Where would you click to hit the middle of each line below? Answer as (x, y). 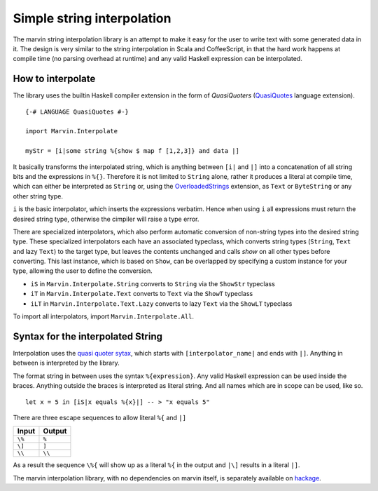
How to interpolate (54, 79)
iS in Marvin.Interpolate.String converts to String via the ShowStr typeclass (153, 283)
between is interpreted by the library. (66, 363)
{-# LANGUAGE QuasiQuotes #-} (77, 112)
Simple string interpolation (92, 18)
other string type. (38, 196)
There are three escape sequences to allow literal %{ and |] (100, 417)
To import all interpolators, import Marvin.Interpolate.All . (104, 316)
